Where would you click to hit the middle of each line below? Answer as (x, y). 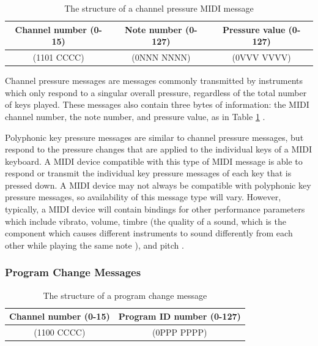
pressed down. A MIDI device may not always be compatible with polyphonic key (158, 185)
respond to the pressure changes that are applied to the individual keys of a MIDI (159, 149)
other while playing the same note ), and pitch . (94, 245)
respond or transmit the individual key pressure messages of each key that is (148, 173)
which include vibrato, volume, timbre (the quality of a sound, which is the (146, 221)
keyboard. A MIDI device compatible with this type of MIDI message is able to (154, 161)
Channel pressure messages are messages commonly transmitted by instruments (154, 81)
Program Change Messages (73, 272)
